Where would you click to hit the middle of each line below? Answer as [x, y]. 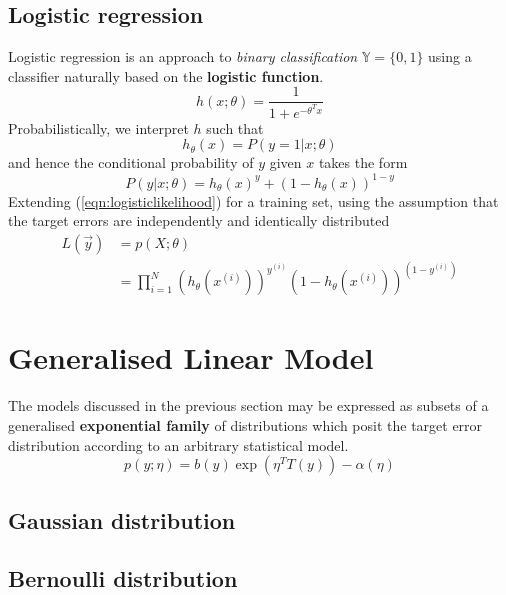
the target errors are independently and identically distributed [199, 220]
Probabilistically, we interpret [98, 127]
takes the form [363, 162]
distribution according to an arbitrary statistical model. [178, 444]
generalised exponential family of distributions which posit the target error [245, 424]
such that [235, 127]
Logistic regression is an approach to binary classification [183, 56]
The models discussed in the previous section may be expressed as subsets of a [248, 405]
